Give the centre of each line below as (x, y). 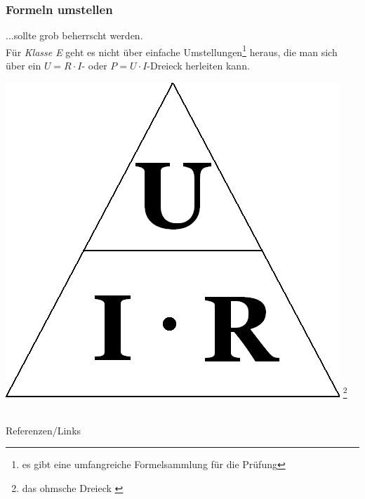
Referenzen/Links (44, 430)
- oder (94, 66)
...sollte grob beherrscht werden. (74, 35)
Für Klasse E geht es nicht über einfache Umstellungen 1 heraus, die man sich (172, 51)
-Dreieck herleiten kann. (198, 66)
